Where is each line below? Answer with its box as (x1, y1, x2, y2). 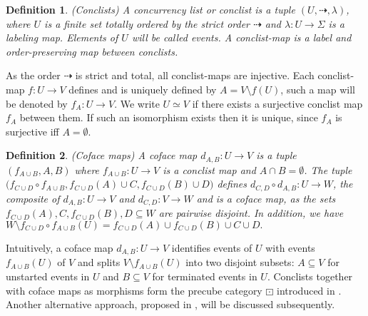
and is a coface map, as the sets (196, 190, 336, 205)
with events (265, 240, 315, 255)
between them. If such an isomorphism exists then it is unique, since (19, 110, 318, 125)
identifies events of (171, 240, 252, 255)
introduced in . (276, 282, 342, 297)
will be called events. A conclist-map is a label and (131, 30, 352, 45)
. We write (114, 96, 160, 111)
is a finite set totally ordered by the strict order (44, 16, 250, 31)
